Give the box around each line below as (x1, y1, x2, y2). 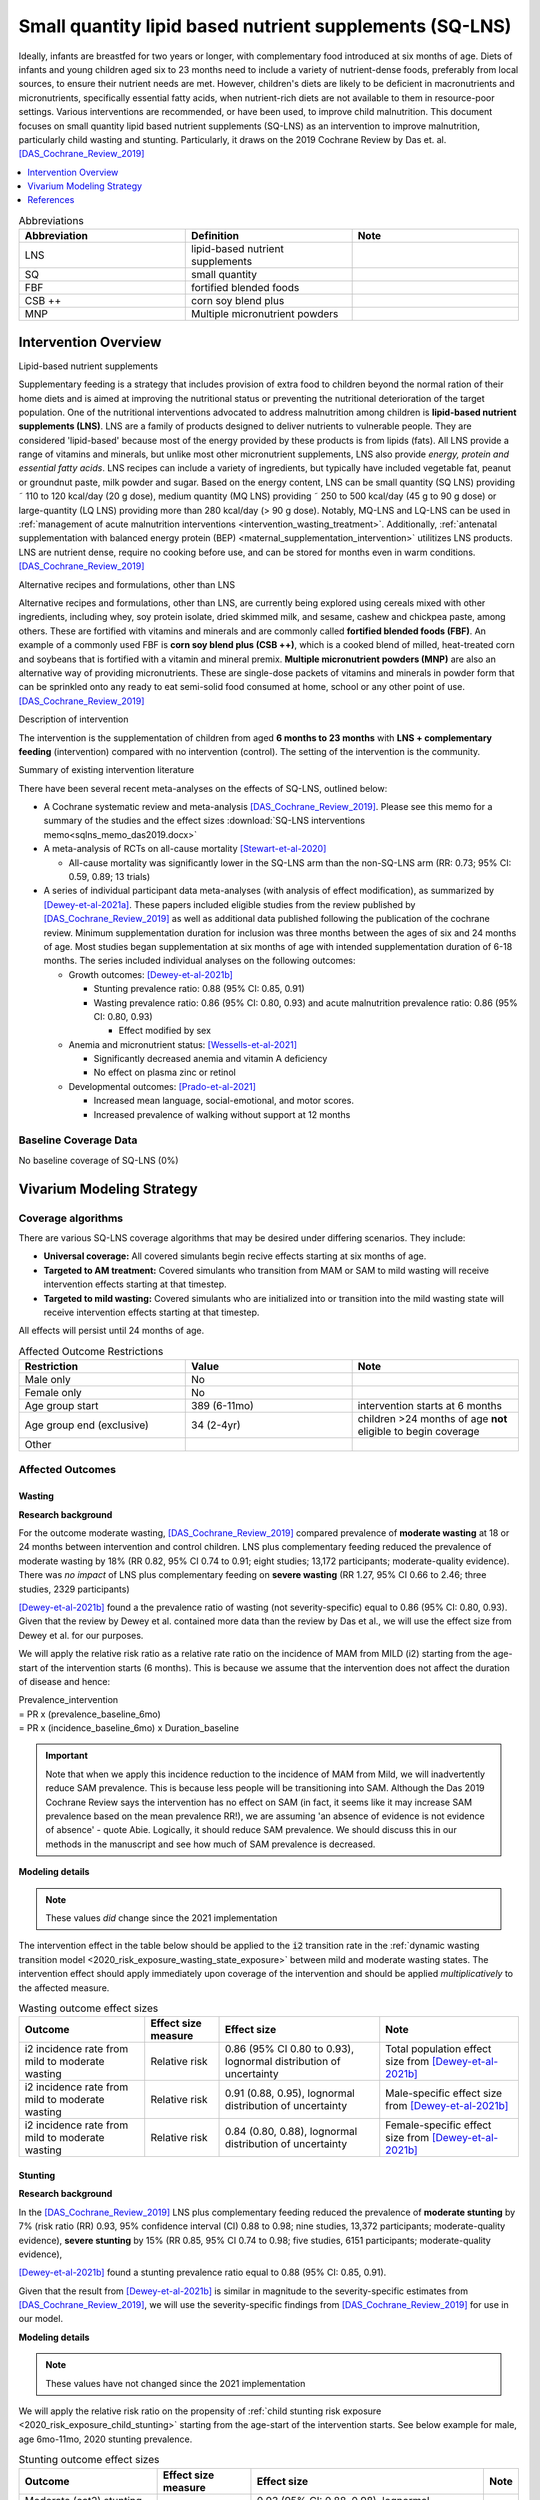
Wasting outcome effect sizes (18, 2001, 159, 2015)
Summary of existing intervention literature (18, 764, 195, 776)
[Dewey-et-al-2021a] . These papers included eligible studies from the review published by (43, 898, 416, 910)
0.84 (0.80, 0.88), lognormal (225, 2125, 358, 2139)
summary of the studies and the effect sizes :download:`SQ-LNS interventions (43, 815, 365, 827)
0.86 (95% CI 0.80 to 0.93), (225, 2042, 355, 2056)
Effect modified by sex (118, 1025, 212, 1037)
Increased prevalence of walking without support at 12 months (93, 1108, 351, 1120)
